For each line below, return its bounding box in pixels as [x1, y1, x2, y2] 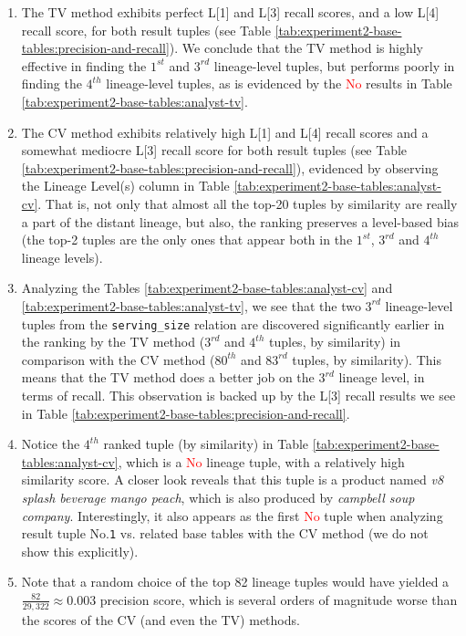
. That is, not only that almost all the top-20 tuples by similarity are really [37, 193, 458, 213]
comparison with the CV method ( [21, 349, 215, 369]
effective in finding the [21, 56, 147, 75]
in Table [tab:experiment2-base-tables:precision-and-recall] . [21, 403, 350, 422]
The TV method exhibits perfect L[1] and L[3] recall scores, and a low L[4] [21, 3, 440, 21]
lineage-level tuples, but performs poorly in [213, 56, 455, 75]
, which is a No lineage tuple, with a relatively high [118, 452, 405, 471]
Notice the [21, 434, 80, 454]
